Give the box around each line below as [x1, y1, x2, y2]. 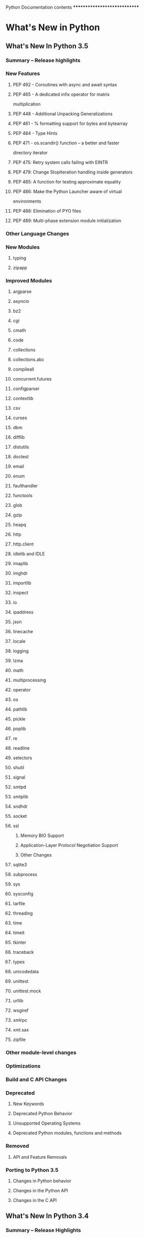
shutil [12, 765, 24, 771]
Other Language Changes [5, 230, 69, 237]
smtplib [12, 794, 28, 800]
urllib [12, 998, 24, 1004]
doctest [12, 454, 29, 460]
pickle [12, 716, 25, 722]
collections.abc [12, 357, 44, 363]
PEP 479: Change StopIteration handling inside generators [12, 169, 133, 175]
